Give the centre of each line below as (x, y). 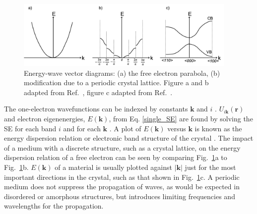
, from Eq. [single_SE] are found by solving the (181, 119)
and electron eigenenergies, (45, 119)
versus (177, 128)
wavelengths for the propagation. (54, 206)
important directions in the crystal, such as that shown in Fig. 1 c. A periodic (122, 177)
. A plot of (125, 128)
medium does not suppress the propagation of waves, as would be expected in (122, 187)
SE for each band (30, 128)
